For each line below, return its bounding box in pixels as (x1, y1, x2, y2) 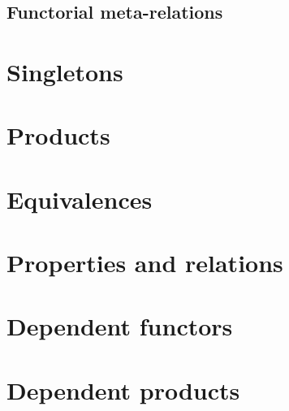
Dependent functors (6, 309, 233, 343)
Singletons (6, 54, 123, 88)
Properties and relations (6, 246, 283, 279)
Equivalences (6, 182, 153, 215)
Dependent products (6, 373, 240, 406)
